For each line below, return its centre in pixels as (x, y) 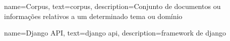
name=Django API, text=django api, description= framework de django (115, 33)
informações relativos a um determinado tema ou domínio (93, 16)
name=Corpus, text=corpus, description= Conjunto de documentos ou (112, 6)
